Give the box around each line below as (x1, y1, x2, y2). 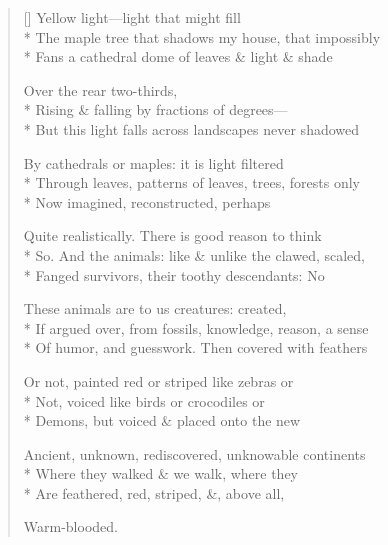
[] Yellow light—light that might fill (23, 7, 241, 27)
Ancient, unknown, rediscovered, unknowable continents (23, 443, 366, 464)
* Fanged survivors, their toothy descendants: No (23, 264, 325, 285)
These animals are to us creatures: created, (23, 298, 287, 319)
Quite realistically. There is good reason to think (23, 225, 322, 246)
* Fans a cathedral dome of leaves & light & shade (23, 46, 333, 67)
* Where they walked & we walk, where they (23, 463, 298, 484)
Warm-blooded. (23, 516, 118, 537)
